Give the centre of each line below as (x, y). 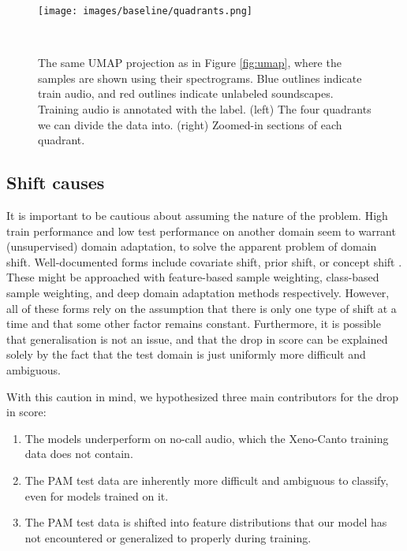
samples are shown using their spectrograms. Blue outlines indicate (200, 78)
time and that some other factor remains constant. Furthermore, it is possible (194, 324)
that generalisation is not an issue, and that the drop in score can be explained (197, 339)
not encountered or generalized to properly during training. (168, 537)
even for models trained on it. (97, 495)
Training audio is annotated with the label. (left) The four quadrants (205, 109)
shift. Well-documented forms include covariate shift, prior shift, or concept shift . (204, 261)
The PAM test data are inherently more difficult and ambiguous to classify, (207, 480)
